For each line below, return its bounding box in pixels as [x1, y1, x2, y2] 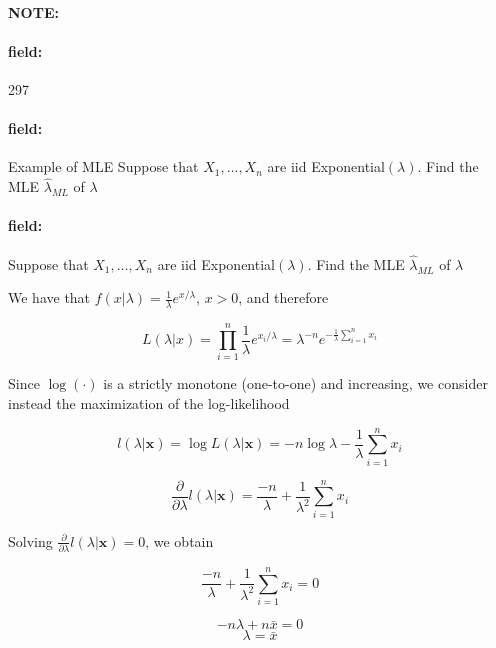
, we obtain [145, 530, 214, 551]
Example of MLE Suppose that [8, 156, 199, 177]
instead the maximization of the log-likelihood [8, 392, 290, 413]
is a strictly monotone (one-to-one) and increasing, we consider [103, 373, 488, 394]
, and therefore [238, 287, 329, 308]
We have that [8, 287, 91, 308]
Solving [8, 530, 53, 551]
